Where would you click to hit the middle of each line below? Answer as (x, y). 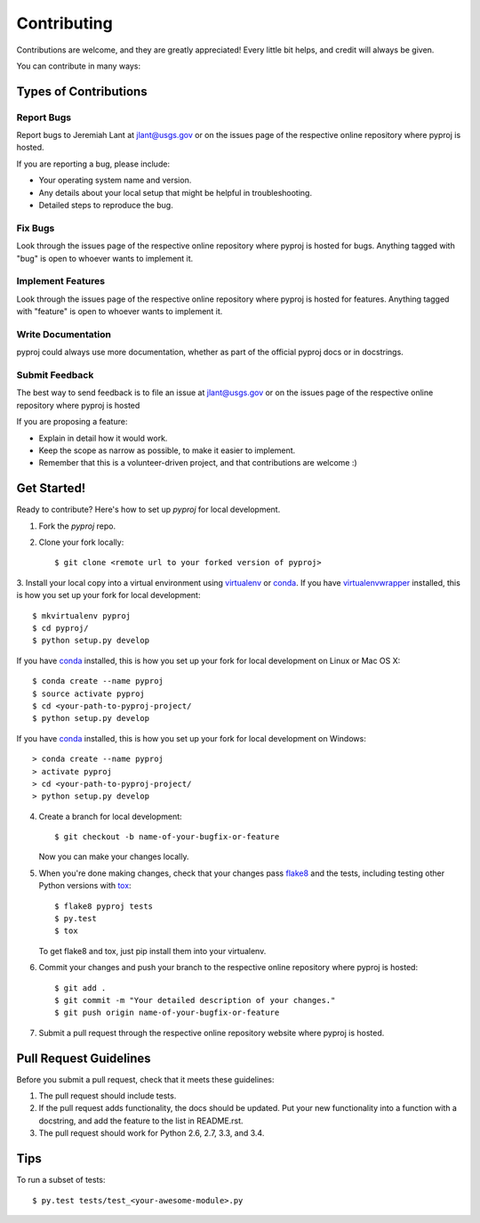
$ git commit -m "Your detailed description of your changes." (195, 1000)
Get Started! (51, 488)
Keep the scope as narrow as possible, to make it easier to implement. (167, 450)
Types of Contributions (82, 91)
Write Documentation (64, 334)
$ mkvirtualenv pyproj (82, 616)
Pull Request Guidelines (84, 1058)
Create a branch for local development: (110, 816)
